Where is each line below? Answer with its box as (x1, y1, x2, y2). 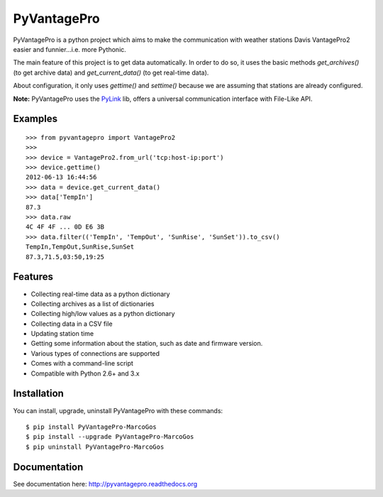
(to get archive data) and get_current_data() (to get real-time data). (13, 68, 209, 77)
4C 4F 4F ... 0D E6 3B (26, 223, 105, 231)
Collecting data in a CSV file (30, 319, 113, 328)
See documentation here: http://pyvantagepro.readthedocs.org (13, 479, 198, 488)
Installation (13, 388, 64, 400)
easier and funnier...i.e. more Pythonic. (13, 45, 127, 53)
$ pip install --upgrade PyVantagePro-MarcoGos (26, 433, 194, 441)
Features (13, 271, 53, 283)
